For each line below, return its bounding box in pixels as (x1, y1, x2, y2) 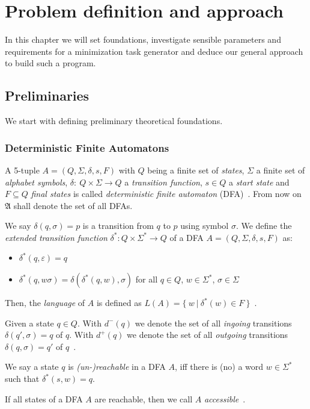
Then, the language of (5, 296, 85, 309)
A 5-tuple (5, 163, 40, 176)
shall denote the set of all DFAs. (13, 199, 133, 211)
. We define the (236, 219, 292, 232)
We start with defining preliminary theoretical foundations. (5, 114, 223, 127)
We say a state (5, 360, 59, 373)
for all (135, 273, 158, 286)
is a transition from (82, 219, 154, 232)
